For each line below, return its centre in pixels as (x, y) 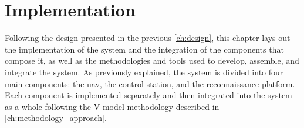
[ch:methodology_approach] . (56, 118)
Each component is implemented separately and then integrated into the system (148, 95)
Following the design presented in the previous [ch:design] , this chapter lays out (148, 38)
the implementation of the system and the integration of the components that (144, 49)
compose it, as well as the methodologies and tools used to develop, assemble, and (152, 60)
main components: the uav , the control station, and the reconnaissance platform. (150, 83)
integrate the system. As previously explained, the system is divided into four (144, 72)
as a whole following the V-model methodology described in (112, 106)
